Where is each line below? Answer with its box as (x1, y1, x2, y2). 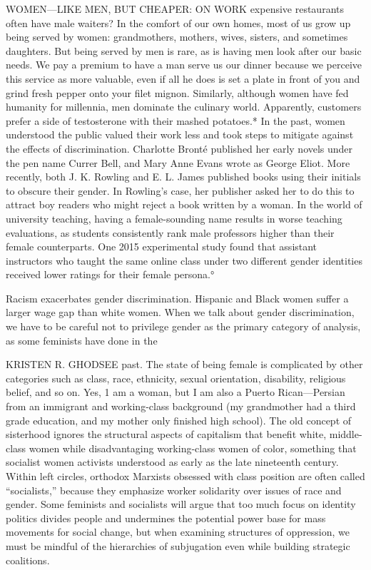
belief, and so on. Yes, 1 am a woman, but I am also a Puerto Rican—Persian (6, 385, 345, 399)
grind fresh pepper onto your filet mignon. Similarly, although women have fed (6, 85, 349, 100)
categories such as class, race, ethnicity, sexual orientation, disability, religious (6, 370, 346, 385)
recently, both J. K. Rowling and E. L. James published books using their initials (6, 169, 361, 184)
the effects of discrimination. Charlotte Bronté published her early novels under (6, 141, 353, 156)
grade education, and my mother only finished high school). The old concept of (6, 412, 352, 427)
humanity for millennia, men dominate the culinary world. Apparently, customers (6, 99, 362, 114)
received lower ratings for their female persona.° (6, 267, 215, 282)
